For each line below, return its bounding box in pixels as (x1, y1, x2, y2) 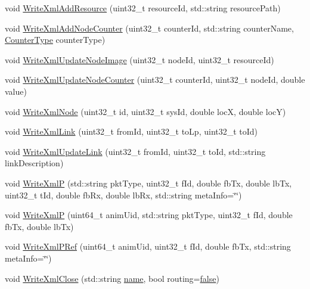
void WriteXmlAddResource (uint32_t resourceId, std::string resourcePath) (5, 2, 281, 14)
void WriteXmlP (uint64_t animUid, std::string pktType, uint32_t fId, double (5, 209, 293, 221)
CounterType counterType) (5, 33, 106, 46)
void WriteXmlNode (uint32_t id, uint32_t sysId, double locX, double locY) (5, 105, 286, 117)
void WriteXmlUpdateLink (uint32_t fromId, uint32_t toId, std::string (5, 145, 266, 157)
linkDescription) (5, 157, 64, 169)
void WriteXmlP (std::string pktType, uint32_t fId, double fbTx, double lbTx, (5, 176, 292, 189)
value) (5, 85, 27, 97)
